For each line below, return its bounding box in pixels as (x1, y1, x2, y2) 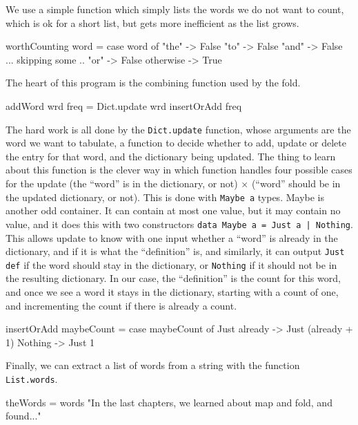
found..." (6, 408, 41, 423)
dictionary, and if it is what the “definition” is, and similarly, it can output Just (6, 244, 345, 258)
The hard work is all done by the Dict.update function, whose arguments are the (6, 122, 351, 136)
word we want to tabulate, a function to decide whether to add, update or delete (6, 135, 347, 150)
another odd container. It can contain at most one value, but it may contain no (6, 203, 341, 218)
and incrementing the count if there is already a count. (6, 298, 237, 312)
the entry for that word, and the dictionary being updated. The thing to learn (6, 149, 336, 163)
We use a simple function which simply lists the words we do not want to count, (6, 2, 344, 16)
